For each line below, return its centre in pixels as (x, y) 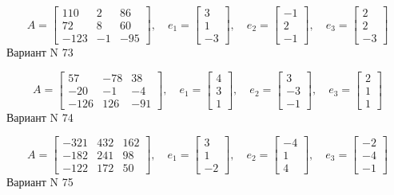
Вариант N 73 (40, 52)
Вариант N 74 (40, 117)
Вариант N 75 (40, 182)
